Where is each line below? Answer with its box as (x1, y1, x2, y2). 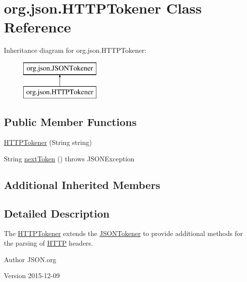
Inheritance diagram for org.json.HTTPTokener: (4, 45, 147, 55)
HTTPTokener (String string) (4, 137, 92, 147)
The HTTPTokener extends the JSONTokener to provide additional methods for (4, 228, 243, 238)
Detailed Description (4, 205, 110, 220)
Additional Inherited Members (4, 177, 160, 192)
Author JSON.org (4, 254, 57, 264)
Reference (4, 17, 71, 37)
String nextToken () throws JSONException (4, 153, 135, 163)
